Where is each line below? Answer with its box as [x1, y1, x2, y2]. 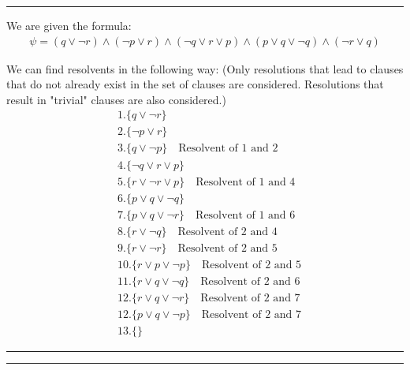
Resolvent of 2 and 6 [200, 275, 300, 287]
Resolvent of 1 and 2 [178, 143, 278, 155]
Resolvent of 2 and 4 [177, 226, 278, 237]
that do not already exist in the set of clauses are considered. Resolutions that [6, 76, 384, 92]
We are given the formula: [6, 17, 132, 33]
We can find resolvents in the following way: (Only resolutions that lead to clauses [6, 60, 404, 77]
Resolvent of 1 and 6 [196, 209, 296, 221]
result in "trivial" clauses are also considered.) [6, 91, 226, 107]
